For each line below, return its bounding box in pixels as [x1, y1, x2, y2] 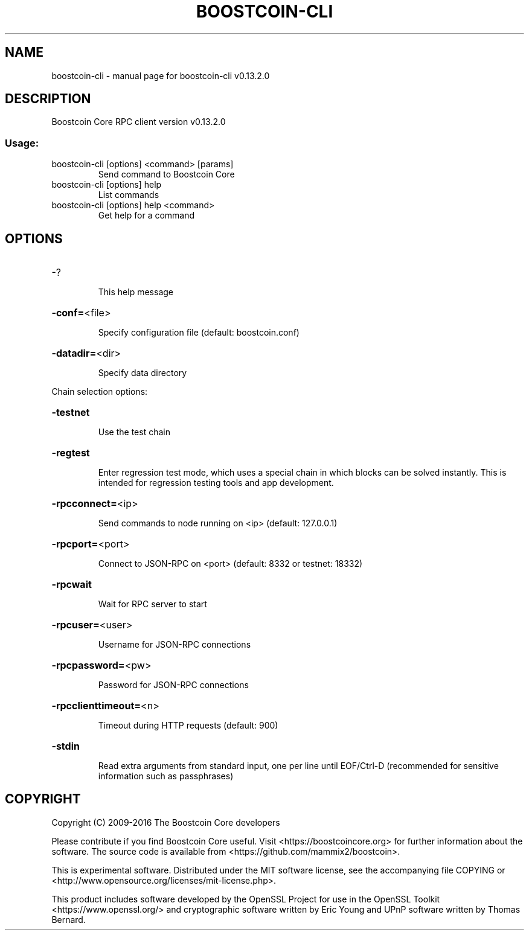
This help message [98, 287, 173, 298]
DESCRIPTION [5, 91, 91, 107]
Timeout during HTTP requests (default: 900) [98, 720, 278, 731]
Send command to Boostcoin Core [98, 169, 235, 180]
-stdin [51, 740, 80, 753]
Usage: [5, 136, 39, 149]
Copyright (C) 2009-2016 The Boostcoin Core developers [51, 817, 280, 828]
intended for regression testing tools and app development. [98, 477, 334, 488]
